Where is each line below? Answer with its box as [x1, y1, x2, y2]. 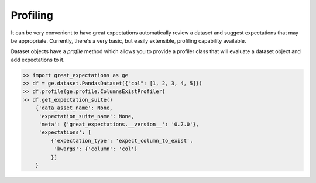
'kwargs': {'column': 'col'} [53, 146, 138, 152]
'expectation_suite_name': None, [38, 113, 135, 119]
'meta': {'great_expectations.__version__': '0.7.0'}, [38, 121, 200, 128]
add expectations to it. [11, 56, 65, 63]
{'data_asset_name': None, [35, 105, 114, 111]
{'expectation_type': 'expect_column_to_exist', [50, 137, 193, 144]
